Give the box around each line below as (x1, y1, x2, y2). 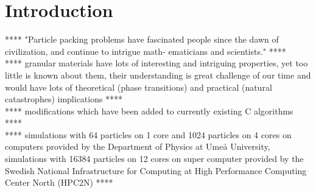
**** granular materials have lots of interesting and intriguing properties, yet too (5, 57, 308, 69)
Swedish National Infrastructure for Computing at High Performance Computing (5, 164, 307, 177)
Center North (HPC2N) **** (5, 176, 113, 189)
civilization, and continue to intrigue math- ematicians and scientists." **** (5, 44, 286, 57)
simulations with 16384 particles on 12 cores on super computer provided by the (5, 152, 304, 165)
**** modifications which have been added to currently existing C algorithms (5, 104, 293, 117)
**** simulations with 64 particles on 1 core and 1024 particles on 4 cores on (5, 128, 292, 141)
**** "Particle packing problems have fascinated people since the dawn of (5, 33, 279, 46)
